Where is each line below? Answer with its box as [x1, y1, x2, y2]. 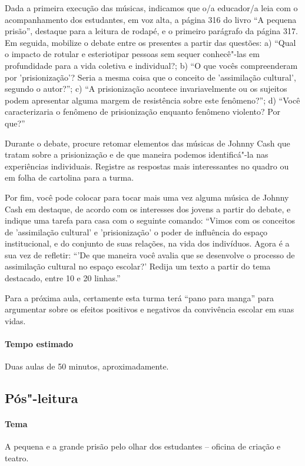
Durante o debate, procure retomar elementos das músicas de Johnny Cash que [5, 137, 290, 149]
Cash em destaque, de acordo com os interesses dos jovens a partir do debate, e [5, 202, 291, 215]
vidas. [5, 314, 26, 327]
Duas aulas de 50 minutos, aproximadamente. [5, 360, 169, 372]
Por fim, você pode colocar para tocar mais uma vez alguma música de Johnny [5, 191, 289, 203]
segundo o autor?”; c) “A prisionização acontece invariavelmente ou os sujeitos [5, 82, 287, 95]
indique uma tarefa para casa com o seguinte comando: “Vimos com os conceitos [5, 214, 296, 227]
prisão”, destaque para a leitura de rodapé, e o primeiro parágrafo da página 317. [5, 25, 298, 37]
